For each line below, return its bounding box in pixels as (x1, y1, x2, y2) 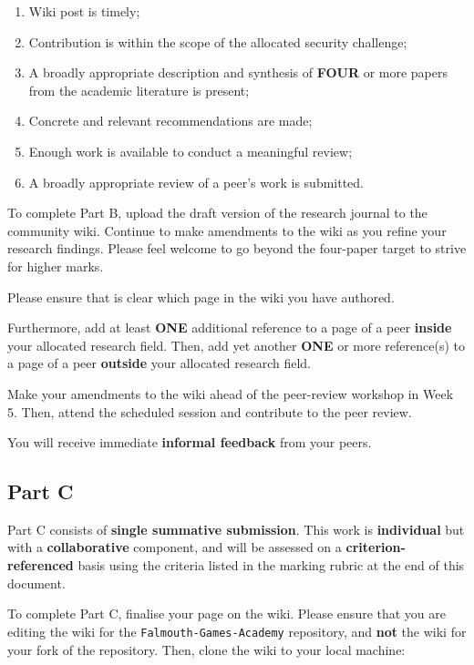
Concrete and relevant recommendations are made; (28, 111, 313, 130)
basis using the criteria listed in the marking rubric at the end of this (77, 556, 465, 575)
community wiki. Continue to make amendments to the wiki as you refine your (7, 220, 447, 240)
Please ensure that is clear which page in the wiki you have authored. (7, 287, 395, 306)
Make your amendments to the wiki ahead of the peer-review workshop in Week (7, 384, 454, 403)
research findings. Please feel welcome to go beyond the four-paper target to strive (7, 239, 467, 258)
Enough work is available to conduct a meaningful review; (28, 141, 353, 160)
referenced (7, 556, 74, 575)
